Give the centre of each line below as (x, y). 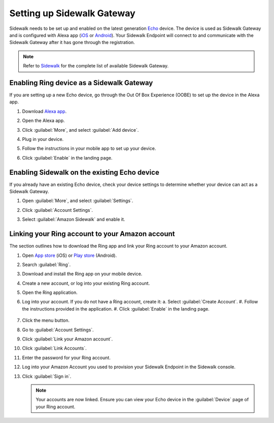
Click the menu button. (46, 320)
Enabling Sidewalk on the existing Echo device (84, 172)
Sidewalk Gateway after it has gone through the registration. (72, 43)
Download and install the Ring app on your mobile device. (82, 274)
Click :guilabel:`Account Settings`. (58, 210)
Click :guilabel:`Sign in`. (47, 376)
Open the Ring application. (50, 293)
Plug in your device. (43, 139)
